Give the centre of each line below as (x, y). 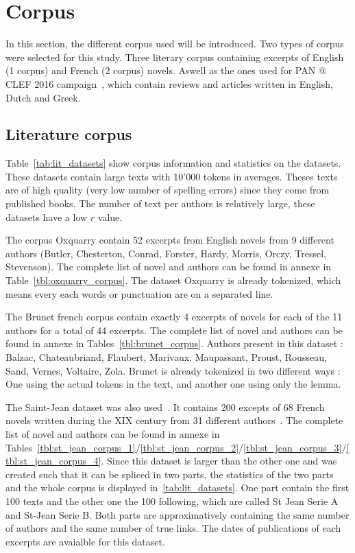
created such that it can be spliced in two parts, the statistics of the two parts (170, 474)
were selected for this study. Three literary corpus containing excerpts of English (175, 57)
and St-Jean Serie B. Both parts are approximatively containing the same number (177, 514)
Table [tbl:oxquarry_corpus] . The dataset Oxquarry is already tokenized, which (173, 280)
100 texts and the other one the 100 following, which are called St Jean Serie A (172, 501)
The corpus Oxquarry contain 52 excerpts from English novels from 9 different (170, 240)
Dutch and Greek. (43, 97)
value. (110, 216)
